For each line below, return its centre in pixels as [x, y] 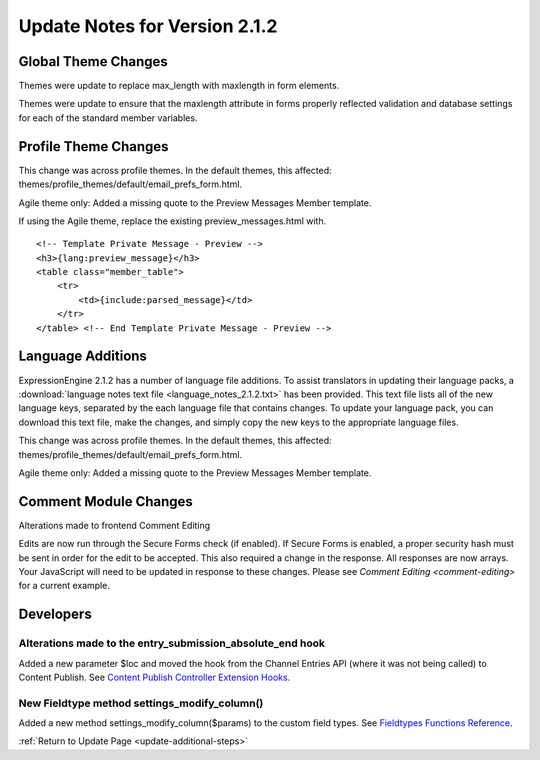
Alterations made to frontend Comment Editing [114, 525]
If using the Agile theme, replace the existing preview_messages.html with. [172, 221]
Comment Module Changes [106, 501]
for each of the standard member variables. [108, 117]
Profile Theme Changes [93, 146]
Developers [55, 614]
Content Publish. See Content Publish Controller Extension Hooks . [154, 677]
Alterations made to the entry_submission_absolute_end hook [171, 643]
